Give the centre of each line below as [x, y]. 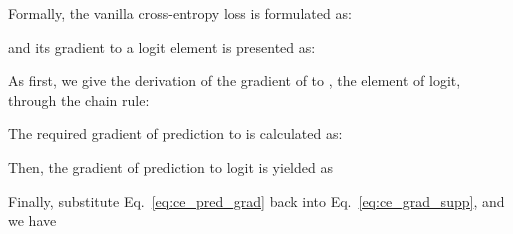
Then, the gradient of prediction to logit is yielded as [170, 166]
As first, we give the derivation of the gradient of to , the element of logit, [234, 80]
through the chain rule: [79, 99]
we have [32, 220]
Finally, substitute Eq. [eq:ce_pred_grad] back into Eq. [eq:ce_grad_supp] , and [256, 200]
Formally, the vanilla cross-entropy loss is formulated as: [180, 13]
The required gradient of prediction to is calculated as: [175, 133]
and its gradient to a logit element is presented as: [162, 46]
